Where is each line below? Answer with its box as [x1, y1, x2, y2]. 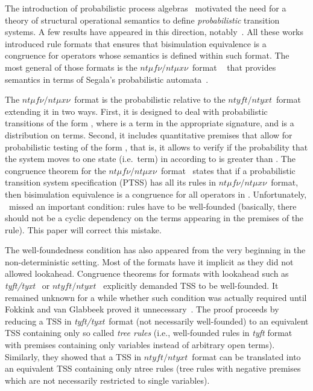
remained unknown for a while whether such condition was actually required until [5, 291, 307, 303]
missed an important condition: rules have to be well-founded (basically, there [8, 199, 297, 212]
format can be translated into [192, 350, 301, 363]
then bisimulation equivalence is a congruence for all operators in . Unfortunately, [5, 187, 307, 200]
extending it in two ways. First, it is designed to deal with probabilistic [5, 105, 268, 117]
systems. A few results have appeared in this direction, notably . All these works [5, 25, 304, 38]
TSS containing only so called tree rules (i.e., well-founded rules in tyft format [5, 326, 292, 339]
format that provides [192, 60, 276, 73]
